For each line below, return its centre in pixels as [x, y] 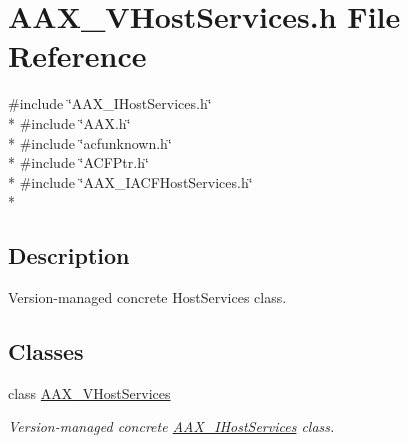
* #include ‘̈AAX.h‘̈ [69, 122]
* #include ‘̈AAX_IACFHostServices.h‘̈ [130, 181]
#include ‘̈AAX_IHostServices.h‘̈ [110, 103]
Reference [77, 55]
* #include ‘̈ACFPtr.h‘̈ [78, 162]
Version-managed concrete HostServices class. [147, 297]
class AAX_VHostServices [89, 392]
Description [69, 255]
